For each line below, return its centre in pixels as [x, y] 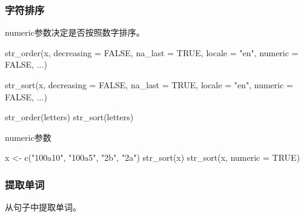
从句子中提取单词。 [43, 207]
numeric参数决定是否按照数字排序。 [75, 32]
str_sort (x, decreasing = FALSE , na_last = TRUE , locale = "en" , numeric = [149, 85]
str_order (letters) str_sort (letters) [69, 117]
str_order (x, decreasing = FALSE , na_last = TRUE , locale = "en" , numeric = [152, 52]
